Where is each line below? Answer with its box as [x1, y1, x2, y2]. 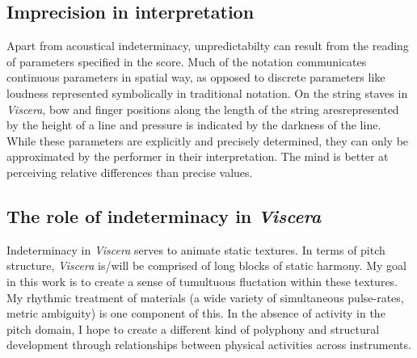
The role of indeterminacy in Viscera [6, 203, 322, 228]
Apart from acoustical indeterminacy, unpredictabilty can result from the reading [6, 37, 409, 54]
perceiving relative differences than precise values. [6, 163, 253, 180]
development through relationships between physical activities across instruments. [6, 336, 411, 353]
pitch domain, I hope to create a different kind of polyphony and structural [6, 320, 380, 337]
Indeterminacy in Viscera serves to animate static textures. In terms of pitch [6, 241, 385, 258]
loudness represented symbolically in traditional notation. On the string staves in [6, 84, 408, 101]
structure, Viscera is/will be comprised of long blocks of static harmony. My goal [6, 257, 406, 274]
